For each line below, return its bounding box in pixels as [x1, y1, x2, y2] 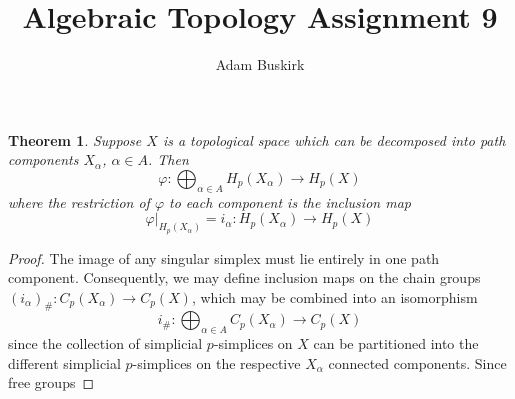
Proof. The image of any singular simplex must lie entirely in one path [8, 247, 440, 268]
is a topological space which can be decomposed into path [162, 129, 506, 150]
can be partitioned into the [313, 333, 479, 354]
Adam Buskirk [215, 54, 305, 75]
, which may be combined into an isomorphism [191, 286, 478, 307]
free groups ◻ [8, 372, 95, 393]
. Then [148, 149, 189, 170]
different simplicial [8, 352, 121, 373]
